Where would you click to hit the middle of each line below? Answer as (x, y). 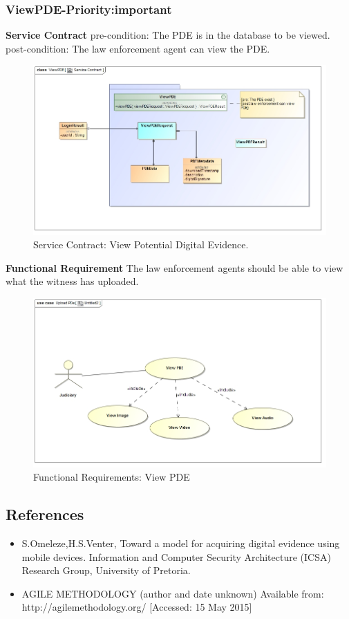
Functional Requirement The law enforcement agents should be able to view (174, 267)
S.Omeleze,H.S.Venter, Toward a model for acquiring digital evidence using (181, 543)
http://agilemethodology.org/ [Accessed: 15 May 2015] (137, 607)
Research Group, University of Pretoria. (106, 570)
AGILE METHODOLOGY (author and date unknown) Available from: (173, 593)
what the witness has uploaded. (72, 281)
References (45, 514)
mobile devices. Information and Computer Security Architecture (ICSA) (176, 556)
